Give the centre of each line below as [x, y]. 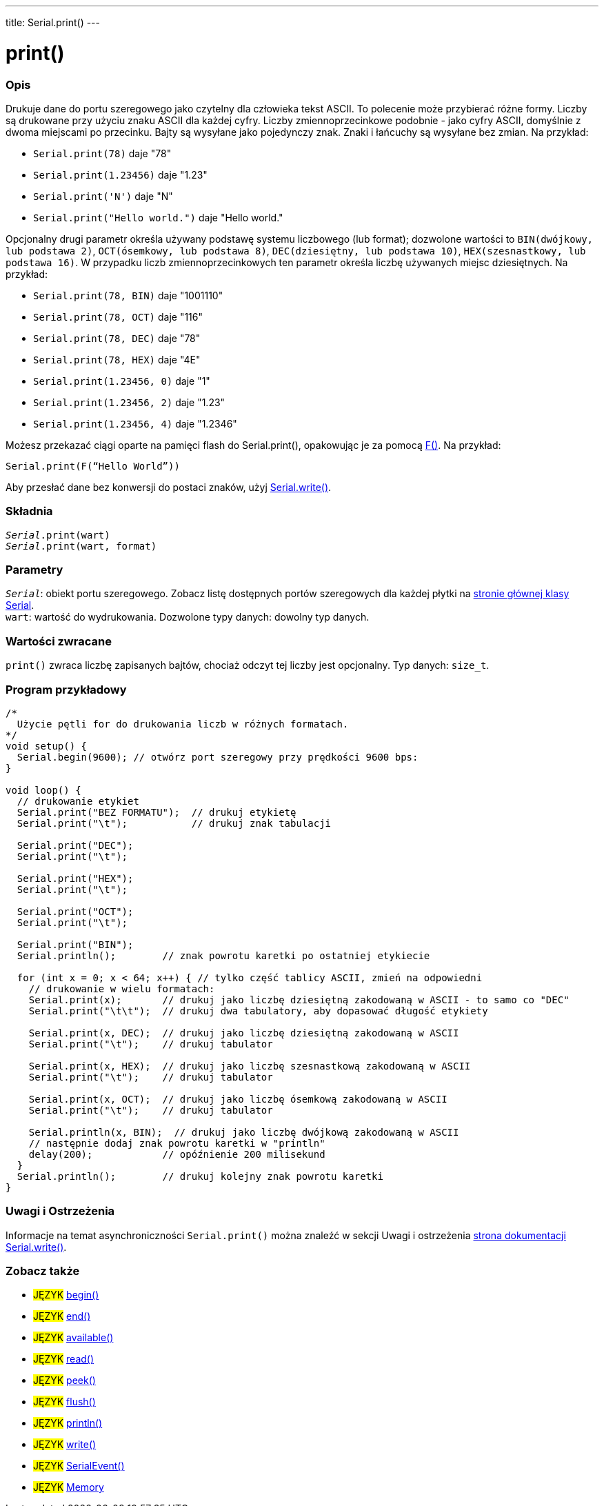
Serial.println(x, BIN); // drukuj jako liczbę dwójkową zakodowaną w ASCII [244, 1132]
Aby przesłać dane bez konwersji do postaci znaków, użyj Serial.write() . [169, 487]
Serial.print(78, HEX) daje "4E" [117, 359]
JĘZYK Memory [69, 1487]
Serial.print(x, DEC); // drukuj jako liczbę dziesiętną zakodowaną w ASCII [244, 1033]
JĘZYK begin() [66, 1295]
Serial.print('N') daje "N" [103, 196]
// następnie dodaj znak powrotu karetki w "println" [177, 1143]
